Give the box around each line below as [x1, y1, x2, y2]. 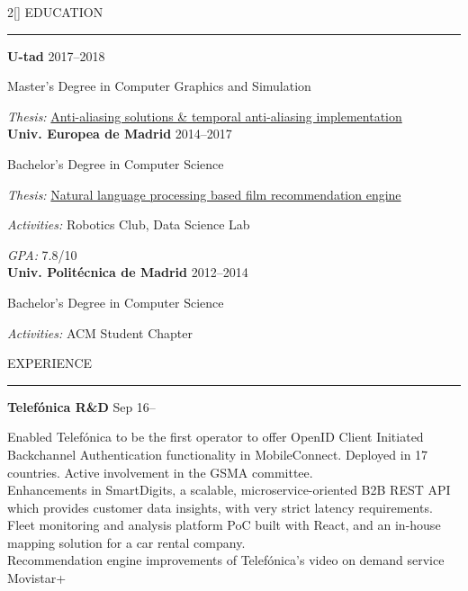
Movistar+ [7, 569, 67, 587]
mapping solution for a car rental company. [7, 533, 246, 551]
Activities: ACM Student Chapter [7, 323, 193, 342]
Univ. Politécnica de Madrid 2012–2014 [7, 263, 248, 282]
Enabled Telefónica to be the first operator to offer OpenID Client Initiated [7, 427, 424, 446]
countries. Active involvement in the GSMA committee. [7, 462, 313, 481]
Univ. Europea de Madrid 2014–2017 [7, 124, 232, 143]
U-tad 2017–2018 [7, 46, 105, 65]
